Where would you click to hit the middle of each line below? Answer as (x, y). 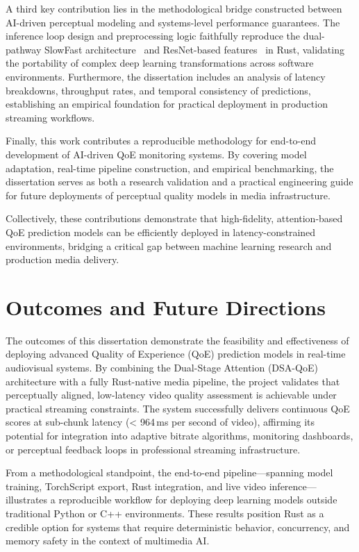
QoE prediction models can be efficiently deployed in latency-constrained (161, 232)
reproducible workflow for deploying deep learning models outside (198, 500)
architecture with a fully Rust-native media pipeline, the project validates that (173, 381)
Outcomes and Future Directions (166, 307)
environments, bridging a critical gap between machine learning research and (169, 245)
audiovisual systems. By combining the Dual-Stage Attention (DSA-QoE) (162, 367)
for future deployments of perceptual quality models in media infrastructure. (168, 195)
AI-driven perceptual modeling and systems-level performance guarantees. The (173, 22)
